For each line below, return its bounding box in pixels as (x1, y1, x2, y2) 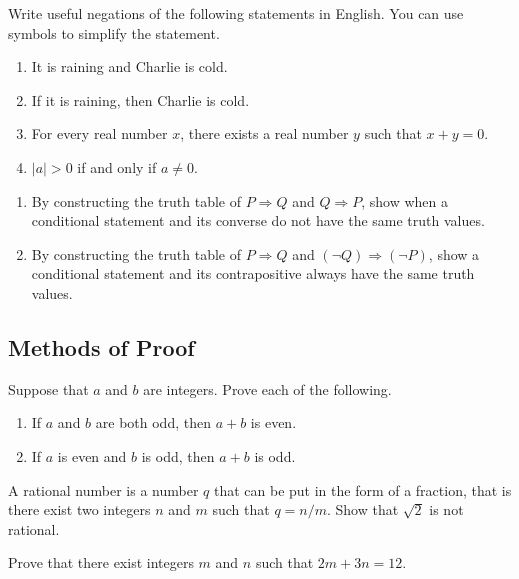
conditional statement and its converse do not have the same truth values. (31, 210, 485, 231)
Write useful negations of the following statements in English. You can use (8, 3, 464, 23)
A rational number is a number (8, 479, 199, 500)
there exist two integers (8, 499, 151, 520)
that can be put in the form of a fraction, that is (213, 479, 512, 500)
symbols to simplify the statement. (8, 22, 220, 43)
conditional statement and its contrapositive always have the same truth (31, 263, 475, 284)
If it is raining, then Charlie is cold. (31, 89, 250, 110)
